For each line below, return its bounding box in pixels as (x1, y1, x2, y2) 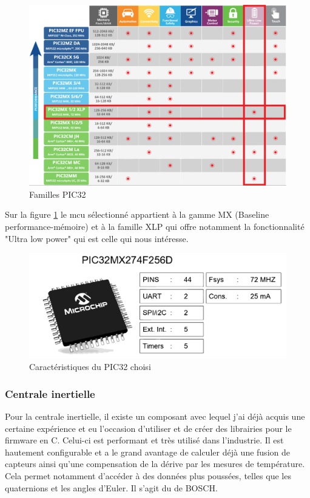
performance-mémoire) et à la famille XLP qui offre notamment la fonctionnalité (5, 220, 305, 232)
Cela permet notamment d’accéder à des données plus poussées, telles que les (5, 469, 291, 482)
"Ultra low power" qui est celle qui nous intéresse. (5, 232, 189, 244)
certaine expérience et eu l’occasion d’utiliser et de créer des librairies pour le (5, 422, 292, 434)
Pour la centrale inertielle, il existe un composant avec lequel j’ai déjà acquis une (5, 409, 305, 422)
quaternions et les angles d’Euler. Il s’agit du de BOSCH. (5, 481, 218, 494)
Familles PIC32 (29, 187, 86, 200)
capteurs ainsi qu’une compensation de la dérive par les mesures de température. (5, 457, 305, 470)
